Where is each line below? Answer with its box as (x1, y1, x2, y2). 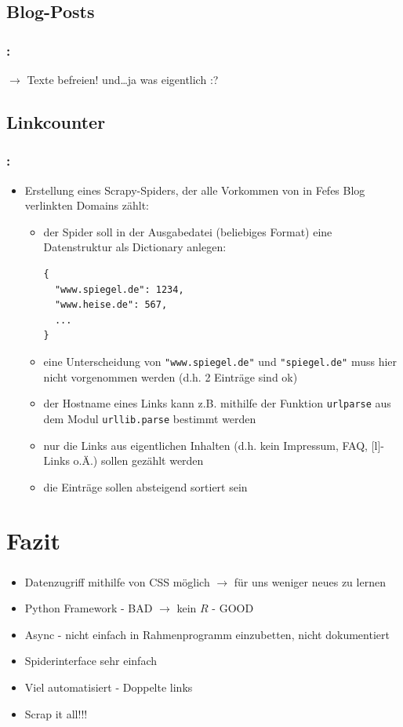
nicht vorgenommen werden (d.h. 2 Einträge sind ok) (43, 368, 298, 385)
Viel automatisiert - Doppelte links (24, 678, 193, 695)
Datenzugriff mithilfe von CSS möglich (24, 573, 210, 590)
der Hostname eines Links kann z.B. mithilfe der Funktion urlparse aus (43, 395, 391, 411)
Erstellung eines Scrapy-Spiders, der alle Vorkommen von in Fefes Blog (24, 181, 365, 198)
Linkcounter (6, 109, 106, 133)
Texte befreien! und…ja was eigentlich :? (27, 71, 219, 87)
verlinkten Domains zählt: (24, 197, 150, 214)
